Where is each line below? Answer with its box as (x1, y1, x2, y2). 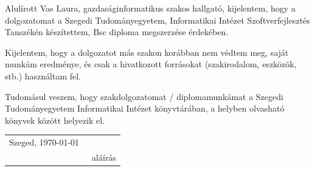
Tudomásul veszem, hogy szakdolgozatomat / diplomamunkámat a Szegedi (5, 90, 283, 102)
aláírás (92, 150, 116, 163)
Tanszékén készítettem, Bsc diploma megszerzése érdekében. (5, 25, 229, 38)
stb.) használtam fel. (5, 69, 81, 82)
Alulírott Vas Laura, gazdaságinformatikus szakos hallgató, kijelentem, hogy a (5, 2, 296, 14)
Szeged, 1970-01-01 (9, 136, 80, 149)
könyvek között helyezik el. (5, 113, 105, 126)
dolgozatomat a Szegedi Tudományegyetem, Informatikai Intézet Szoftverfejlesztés (5, 13, 310, 26)
